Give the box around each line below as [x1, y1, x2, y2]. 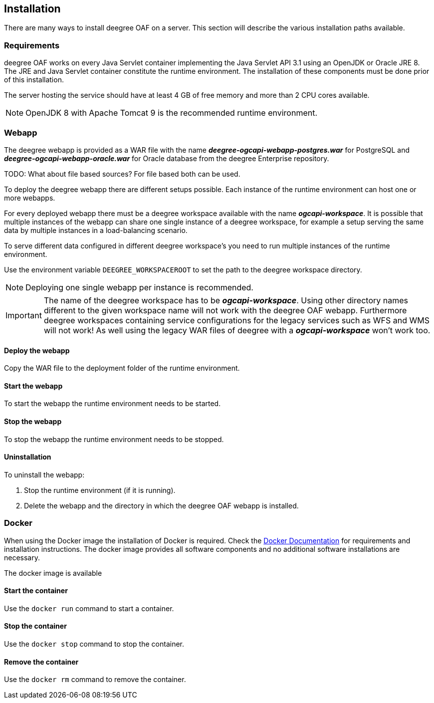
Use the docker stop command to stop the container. [4, 639, 184, 648]
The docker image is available [4, 568, 102, 577]
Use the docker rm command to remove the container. [4, 675, 186, 684]
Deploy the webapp [4, 346, 70, 355]
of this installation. [4, 75, 64, 84]
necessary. [4, 553, 40, 562]
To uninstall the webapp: [4, 470, 85, 479]
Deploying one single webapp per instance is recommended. [25, 282, 253, 292]
